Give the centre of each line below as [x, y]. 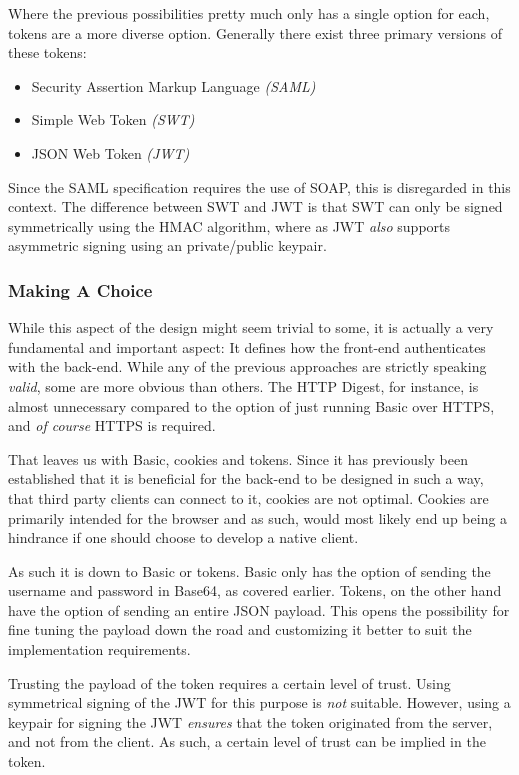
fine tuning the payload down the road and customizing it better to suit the [240, 629]
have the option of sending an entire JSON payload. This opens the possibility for [259, 609]
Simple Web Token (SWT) [113, 119]
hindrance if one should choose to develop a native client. [183, 537]
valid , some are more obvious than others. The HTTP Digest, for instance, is [243, 385]
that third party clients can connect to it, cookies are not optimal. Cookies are [248, 497]
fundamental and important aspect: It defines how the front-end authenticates [247, 346]
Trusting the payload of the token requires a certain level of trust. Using [229, 682]
